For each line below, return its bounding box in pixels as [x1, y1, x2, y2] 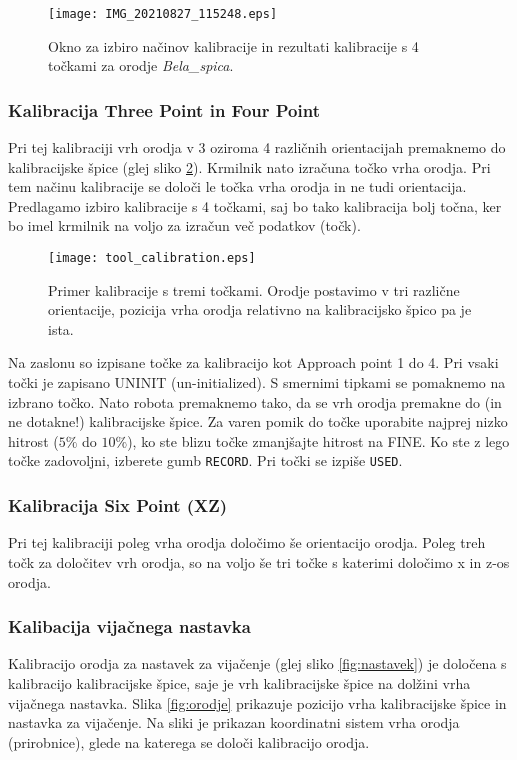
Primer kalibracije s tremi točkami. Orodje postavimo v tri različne [48, 279, 460, 300]
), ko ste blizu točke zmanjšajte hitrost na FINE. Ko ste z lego [127, 430, 510, 451]
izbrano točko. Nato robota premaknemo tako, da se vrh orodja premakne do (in [8, 391, 502, 412]
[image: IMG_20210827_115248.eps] [48, 7, 278, 21]
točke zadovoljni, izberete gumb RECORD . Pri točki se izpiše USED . [8, 450, 403, 471]
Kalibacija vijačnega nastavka [8, 614, 251, 639]
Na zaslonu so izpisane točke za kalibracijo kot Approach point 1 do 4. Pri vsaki [8, 352, 499, 373]
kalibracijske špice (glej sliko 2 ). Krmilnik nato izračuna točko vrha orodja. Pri [8, 156, 491, 177]
